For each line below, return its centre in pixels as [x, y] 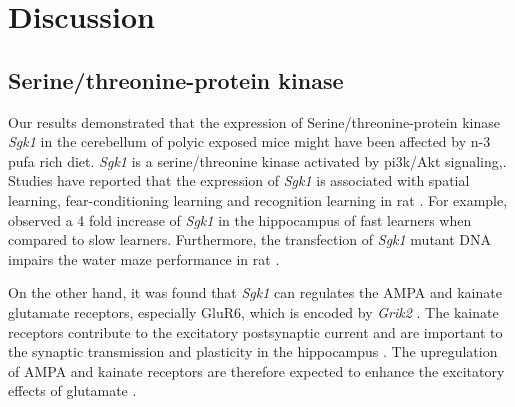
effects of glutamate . [72, 390]
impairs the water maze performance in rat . [144, 258]
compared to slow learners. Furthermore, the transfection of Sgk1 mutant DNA [250, 239]
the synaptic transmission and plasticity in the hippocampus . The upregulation [253, 351]
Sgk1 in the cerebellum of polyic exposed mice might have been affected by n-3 [249, 141]
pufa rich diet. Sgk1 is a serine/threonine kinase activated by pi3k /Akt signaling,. [257, 160]
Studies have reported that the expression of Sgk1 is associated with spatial [239, 180]
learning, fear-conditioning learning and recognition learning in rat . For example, [258, 199]
